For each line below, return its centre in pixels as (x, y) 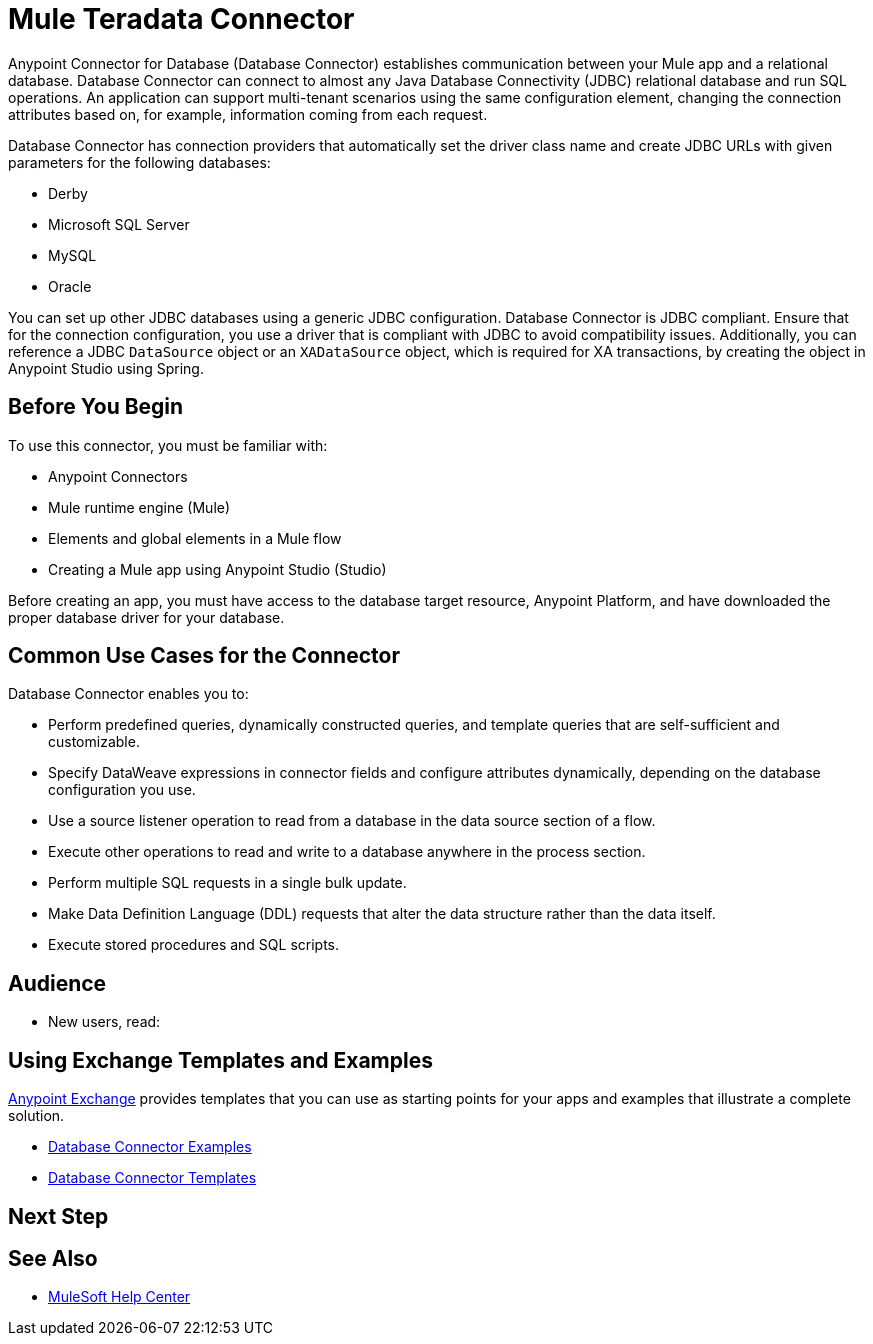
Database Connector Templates (152, 1178)
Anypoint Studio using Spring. (106, 368)
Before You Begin (96, 407)
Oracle (70, 286)
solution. (36, 1116)
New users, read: (104, 1022)
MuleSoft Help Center (119, 1297)
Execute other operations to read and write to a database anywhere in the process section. (347, 852)
